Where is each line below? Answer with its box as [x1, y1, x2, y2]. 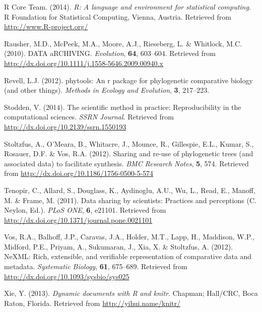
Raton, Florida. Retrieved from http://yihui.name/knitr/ [4, 297, 181, 308]
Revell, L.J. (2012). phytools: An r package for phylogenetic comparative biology [4, 75, 253, 85]
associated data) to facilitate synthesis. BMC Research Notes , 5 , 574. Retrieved [4, 158, 249, 168]
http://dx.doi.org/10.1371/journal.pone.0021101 [4, 214, 153, 225]
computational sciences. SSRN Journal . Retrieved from [4, 111, 174, 122]
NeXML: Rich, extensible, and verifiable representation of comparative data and [4, 251, 252, 262]
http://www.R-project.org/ [4, 21, 88, 32]
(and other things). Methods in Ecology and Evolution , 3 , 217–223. [4, 85, 210, 95]
